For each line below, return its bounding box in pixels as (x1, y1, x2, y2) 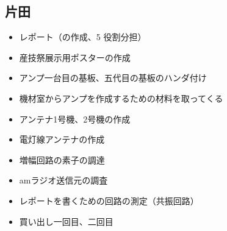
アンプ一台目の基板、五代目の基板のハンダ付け (19, 71, 207, 84)
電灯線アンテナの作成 (19, 133, 105, 146)
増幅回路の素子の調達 (19, 153, 105, 166)
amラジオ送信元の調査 (19, 174, 108, 187)
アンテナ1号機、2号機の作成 (19, 112, 131, 125)
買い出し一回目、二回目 (19, 215, 113, 227)
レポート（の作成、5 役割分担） (19, 30, 146, 43)
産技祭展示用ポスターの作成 (19, 51, 131, 63)
